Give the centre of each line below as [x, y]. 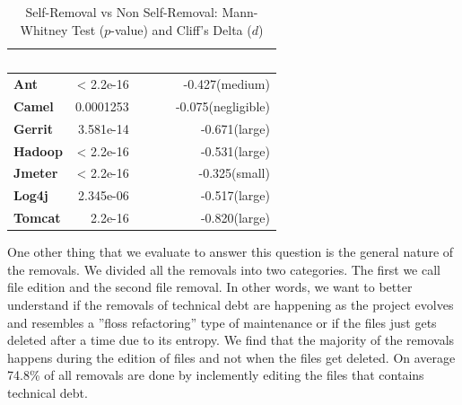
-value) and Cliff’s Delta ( [181, 29]
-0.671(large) [235, 128]
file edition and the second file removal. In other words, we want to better [210, 287]
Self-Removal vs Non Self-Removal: [122, 12]
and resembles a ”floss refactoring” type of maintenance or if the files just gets [222, 322]
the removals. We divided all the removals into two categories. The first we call [224, 269]
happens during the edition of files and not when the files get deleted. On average [231, 357]
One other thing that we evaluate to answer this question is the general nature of [231, 252]
